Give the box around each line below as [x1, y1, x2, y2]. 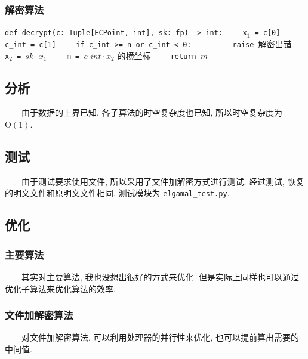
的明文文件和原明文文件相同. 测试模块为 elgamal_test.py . [5, 187, 230, 199]
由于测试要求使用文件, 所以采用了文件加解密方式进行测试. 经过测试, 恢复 [21, 175, 304, 187]
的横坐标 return [117, 49, 196, 61]
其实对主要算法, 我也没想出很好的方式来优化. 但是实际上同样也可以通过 [21, 271, 300, 283]
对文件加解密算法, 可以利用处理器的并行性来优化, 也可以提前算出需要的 [21, 331, 300, 343]
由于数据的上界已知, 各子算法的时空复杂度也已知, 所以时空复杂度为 [21, 106, 283, 119]
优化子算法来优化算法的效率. [5, 282, 116, 295]
